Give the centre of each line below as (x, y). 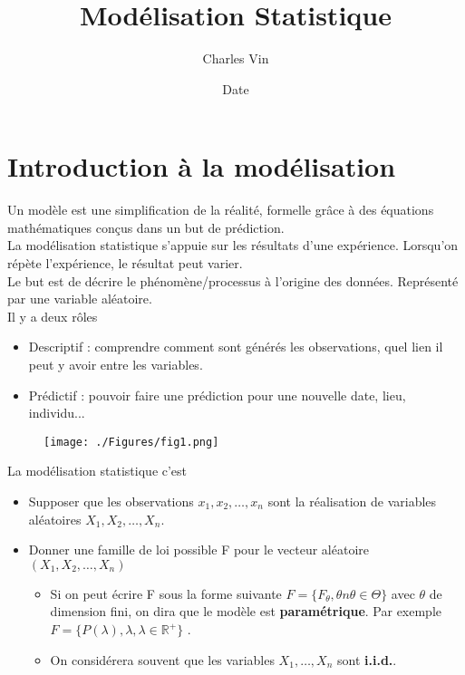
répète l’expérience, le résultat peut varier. (125, 263)
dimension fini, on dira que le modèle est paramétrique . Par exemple (246, 611)
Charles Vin (236, 58)
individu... (57, 413)
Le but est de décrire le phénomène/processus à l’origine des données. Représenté (233, 280)
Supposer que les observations (111, 501)
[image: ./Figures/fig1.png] (131, 442)
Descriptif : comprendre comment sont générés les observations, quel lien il (236, 347)
